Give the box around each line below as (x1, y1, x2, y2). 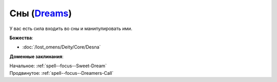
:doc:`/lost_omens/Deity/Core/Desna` (22, 44, 101, 50)
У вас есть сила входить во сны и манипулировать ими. (9, 25, 133, 32)
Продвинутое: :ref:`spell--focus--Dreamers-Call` (9, 70, 114, 76)
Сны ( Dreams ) (9, 8, 72, 19)
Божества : (9, 35, 33, 41)
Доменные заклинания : (9, 53, 64, 60)
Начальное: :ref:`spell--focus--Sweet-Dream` (9, 63, 107, 69)
